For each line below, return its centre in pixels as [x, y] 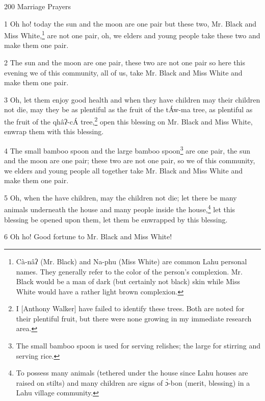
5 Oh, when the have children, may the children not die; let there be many [121, 197]
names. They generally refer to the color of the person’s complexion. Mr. [129, 271]
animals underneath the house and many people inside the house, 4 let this [120, 209]
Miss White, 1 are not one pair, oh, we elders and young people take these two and [132, 34]
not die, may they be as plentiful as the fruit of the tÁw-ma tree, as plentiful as [128, 109]
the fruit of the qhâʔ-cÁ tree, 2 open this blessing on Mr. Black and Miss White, [128, 121]
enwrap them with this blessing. [54, 131]
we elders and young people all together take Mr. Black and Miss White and [123, 170]
